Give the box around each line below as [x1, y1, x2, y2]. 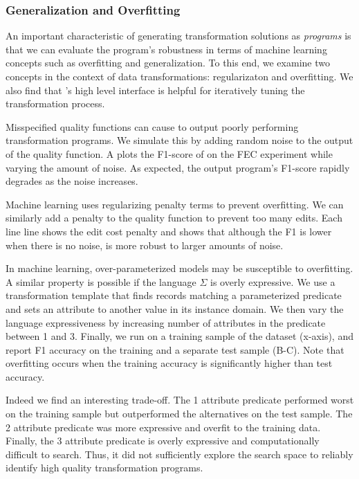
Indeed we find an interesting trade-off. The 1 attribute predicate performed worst [6, 392, 354, 407]
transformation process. [6, 96, 105, 111]
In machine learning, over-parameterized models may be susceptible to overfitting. [6, 261, 353, 275]
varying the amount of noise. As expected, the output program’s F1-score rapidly [6, 160, 350, 174]
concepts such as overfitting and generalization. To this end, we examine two [6, 55, 330, 70]
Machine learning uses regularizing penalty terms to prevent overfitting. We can [6, 197, 344, 211]
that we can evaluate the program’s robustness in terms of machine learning [6, 42, 327, 56]
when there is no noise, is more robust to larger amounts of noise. [6, 237, 284, 252]
